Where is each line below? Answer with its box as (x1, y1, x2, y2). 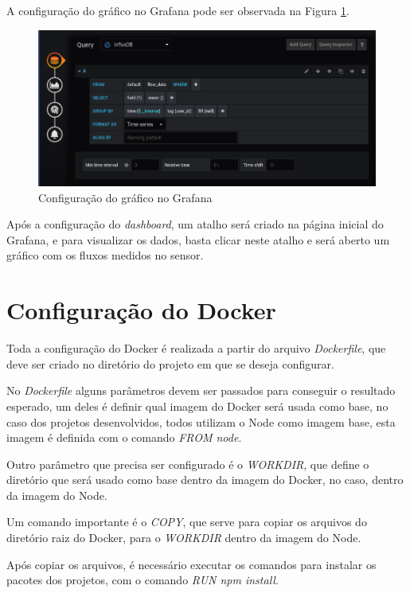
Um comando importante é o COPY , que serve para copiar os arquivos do (6, 513, 367, 530)
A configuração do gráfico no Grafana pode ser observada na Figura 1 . (6, 2, 349, 18)
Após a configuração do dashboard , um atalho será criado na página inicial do (6, 216, 384, 232)
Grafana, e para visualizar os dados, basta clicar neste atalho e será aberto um (6, 231, 390, 248)
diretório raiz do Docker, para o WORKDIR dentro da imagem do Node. (6, 529, 361, 546)
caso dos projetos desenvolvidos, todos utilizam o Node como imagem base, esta (6, 413, 396, 430)
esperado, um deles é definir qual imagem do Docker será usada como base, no (6, 397, 389, 414)
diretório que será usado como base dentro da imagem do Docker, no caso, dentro (6, 471, 404, 488)
